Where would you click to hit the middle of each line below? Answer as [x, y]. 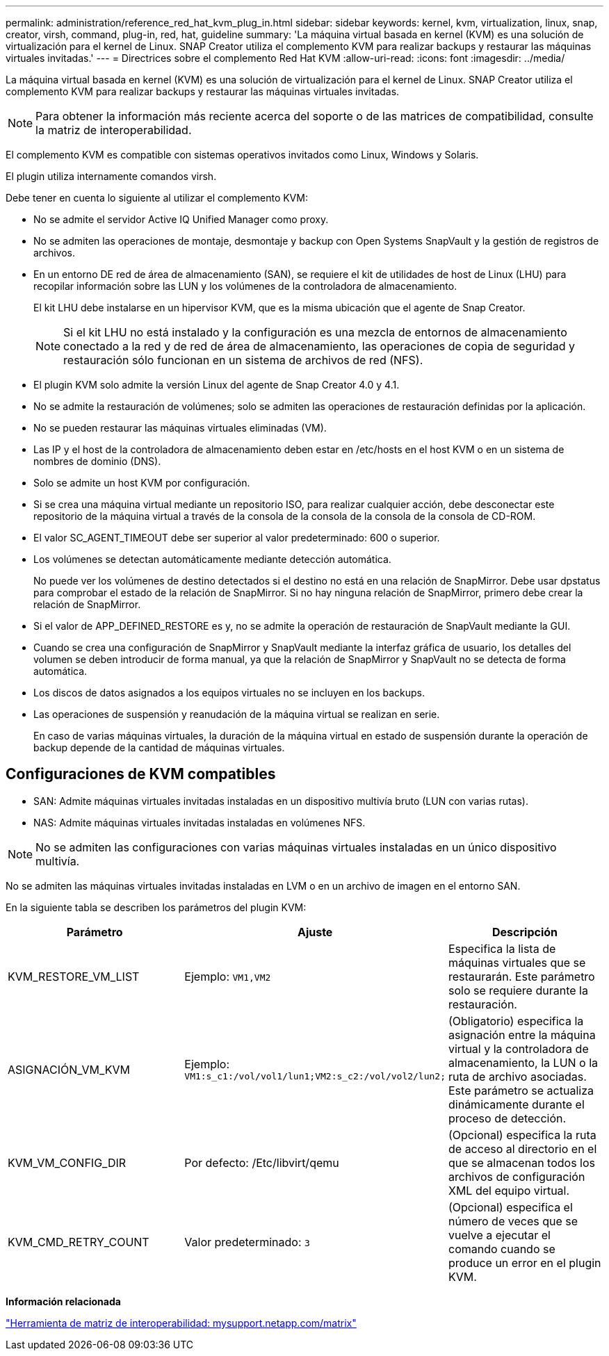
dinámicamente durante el [517, 1104]
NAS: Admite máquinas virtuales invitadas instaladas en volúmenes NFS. [200, 822]
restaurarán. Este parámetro [522, 976]
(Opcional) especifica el [511, 1207]
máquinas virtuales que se [517, 962]
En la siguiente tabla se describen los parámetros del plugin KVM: [156, 907]
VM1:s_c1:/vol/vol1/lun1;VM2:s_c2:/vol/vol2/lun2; [315, 1077]
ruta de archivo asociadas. [518, 1076]
